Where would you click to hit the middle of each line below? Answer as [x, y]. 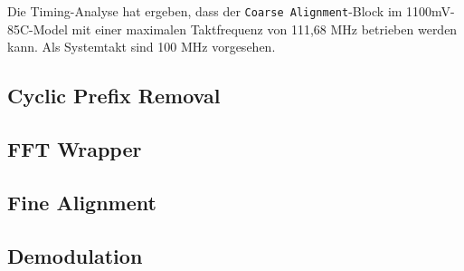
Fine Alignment [82, 202]
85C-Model [38, 29]
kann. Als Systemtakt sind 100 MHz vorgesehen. [142, 47]
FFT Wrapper [75, 149]
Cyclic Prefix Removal [114, 96]
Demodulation [75, 255]
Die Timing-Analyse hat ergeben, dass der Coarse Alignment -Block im [205, 11]
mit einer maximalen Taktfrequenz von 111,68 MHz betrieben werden [265, 29]
